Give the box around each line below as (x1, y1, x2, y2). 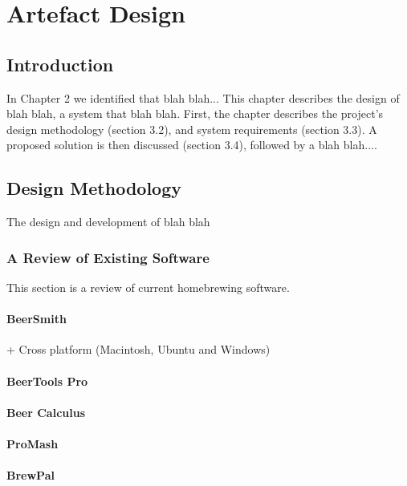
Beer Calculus (6, 403, 85, 420)
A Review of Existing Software (6, 247, 210, 267)
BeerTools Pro (6, 372, 88, 389)
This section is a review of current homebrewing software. (6, 278, 290, 295)
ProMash (6, 435, 59, 452)
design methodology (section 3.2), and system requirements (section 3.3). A (6, 120, 377, 137)
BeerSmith (6, 310, 67, 327)
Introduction (6, 51, 114, 76)
